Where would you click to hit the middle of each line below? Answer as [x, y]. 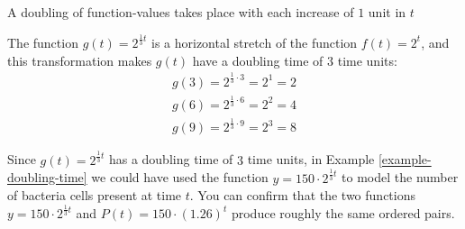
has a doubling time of [171, 159]
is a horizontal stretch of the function [254, 42]
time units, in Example [311, 159]
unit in [387, 12]
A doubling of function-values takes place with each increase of [181, 12]
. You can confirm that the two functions [302, 195]
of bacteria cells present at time [95, 195]
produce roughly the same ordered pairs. [343, 213]
